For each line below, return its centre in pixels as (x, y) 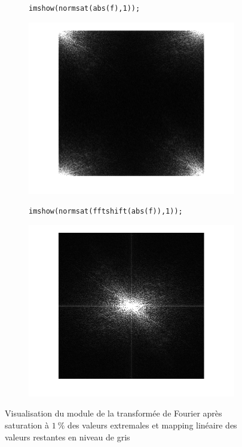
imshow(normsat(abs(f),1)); (85, 8)
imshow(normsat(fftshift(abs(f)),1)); (106, 211)
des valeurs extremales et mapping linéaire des (152, 425)
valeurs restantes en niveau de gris (68, 437)
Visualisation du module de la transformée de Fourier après (114, 413)
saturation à (27, 425)
